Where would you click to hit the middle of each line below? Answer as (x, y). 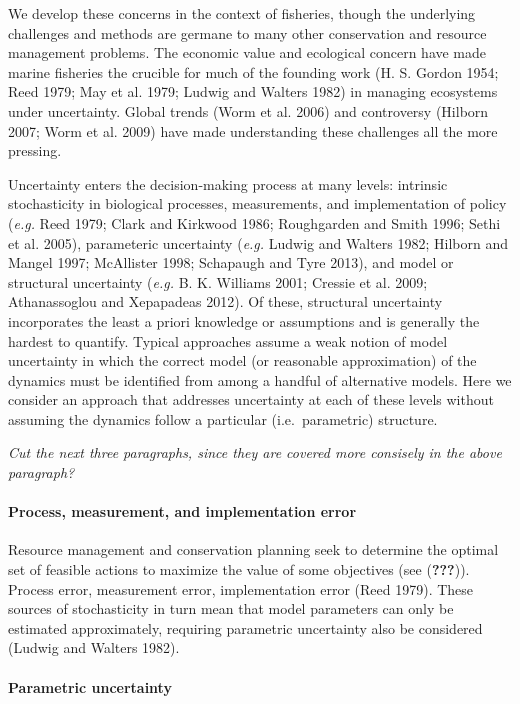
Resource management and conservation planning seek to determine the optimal (253, 549)
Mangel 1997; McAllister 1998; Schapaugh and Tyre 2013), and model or (231, 262)
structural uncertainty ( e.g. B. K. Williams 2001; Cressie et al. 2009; (218, 281)
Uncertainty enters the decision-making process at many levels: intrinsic (228, 183)
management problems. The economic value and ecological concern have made (247, 52)
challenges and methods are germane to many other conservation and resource (247, 32)
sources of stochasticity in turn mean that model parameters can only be (231, 608)
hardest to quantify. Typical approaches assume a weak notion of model (228, 340)
